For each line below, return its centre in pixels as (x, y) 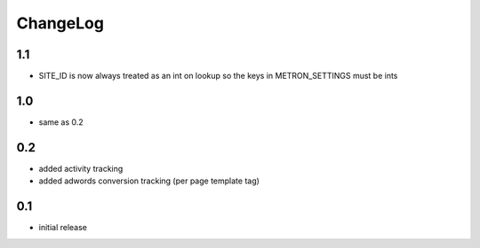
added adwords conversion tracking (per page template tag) (149, 181)
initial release (63, 228)
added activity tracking (81, 168)
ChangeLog (60, 23)
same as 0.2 (61, 122)
